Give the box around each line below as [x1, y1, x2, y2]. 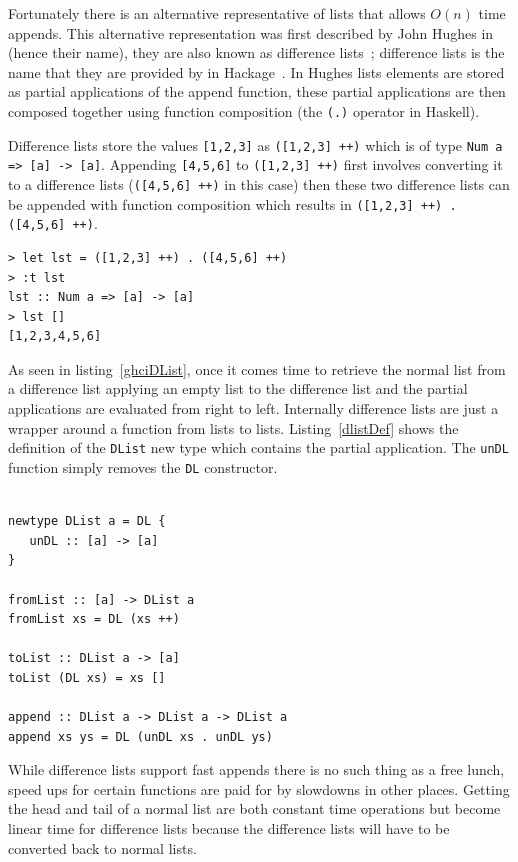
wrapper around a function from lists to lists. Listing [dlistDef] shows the [8, 417, 459, 438]
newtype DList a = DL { [8, 514, 166, 529]
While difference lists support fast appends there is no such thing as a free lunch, [8, 759, 505, 780]
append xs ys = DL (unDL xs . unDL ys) [8, 729, 273, 744]
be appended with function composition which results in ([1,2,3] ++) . [8, 193, 457, 214]
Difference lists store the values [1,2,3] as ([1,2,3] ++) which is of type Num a [8, 134, 503, 155]
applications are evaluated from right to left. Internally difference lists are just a [8, 398, 499, 419]
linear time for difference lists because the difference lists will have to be [8, 818, 450, 839]
